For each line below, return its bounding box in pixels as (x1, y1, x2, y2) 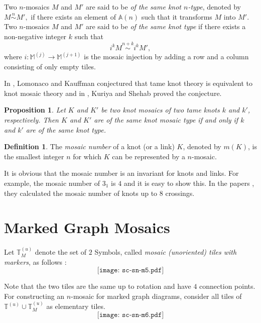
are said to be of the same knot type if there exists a (85, 21, 246, 32)
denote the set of (35, 247, 87, 257)
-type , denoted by (188, 2, 241, 12)
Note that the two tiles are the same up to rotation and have (4, 281, 191, 291)
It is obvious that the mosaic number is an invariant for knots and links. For (4, 168, 239, 178)
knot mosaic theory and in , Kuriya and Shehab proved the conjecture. (4, 87, 222, 98)
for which (73, 151, 102, 161)
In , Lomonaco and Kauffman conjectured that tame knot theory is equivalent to (4, 78, 253, 88)
